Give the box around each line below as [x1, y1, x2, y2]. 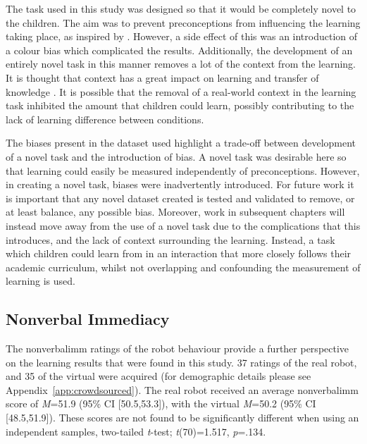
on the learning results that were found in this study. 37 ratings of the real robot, [6, 354, 357, 369]
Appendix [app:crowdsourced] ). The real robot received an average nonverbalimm [6, 382, 359, 397]
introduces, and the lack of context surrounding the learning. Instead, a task [6, 232, 335, 247]
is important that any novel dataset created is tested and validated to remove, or [6, 190, 355, 205]
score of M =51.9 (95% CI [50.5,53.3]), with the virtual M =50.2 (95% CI [6, 396, 316, 411]
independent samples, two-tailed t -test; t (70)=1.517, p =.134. [6, 424, 266, 438]
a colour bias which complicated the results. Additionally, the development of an [6, 42, 353, 57]
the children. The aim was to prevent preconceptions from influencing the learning [6, 15, 361, 30]
